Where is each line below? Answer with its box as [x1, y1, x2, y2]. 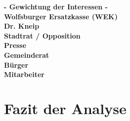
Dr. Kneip [4, 21, 40, 31]
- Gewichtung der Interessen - [4, 1, 108, 11]
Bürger [4, 59, 29, 70]
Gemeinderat [4, 49, 49, 60]
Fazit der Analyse [4, 98, 127, 118]
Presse [4, 40, 27, 50]
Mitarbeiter [4, 69, 44, 80]
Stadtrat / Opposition [4, 30, 81, 40]
